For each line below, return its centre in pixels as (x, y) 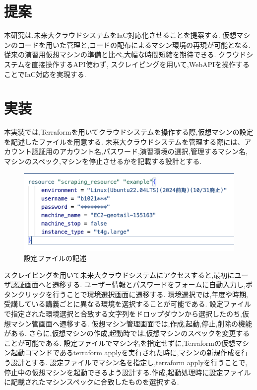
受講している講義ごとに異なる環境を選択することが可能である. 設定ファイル (128, 304)
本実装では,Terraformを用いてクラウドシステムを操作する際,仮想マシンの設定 (129, 132)
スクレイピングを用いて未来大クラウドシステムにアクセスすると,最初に (119, 274)
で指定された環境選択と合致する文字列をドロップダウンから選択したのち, (123, 314)
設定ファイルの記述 (55, 258)
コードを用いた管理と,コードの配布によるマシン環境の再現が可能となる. (134, 44)
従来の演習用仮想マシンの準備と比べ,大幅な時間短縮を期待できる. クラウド (125, 54)
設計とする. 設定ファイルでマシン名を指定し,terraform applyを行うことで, (129, 362)
